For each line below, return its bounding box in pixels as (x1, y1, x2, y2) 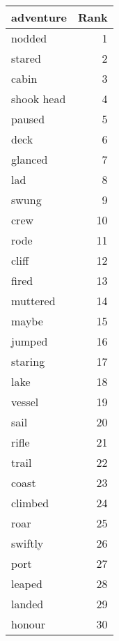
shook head (11, 91, 66, 107)
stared (11, 50, 41, 66)
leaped (11, 576, 42, 592)
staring (11, 353, 45, 369)
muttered (11, 293, 56, 309)
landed (11, 596, 44, 612)
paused (11, 111, 45, 127)
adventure (11, 9, 67, 25)
